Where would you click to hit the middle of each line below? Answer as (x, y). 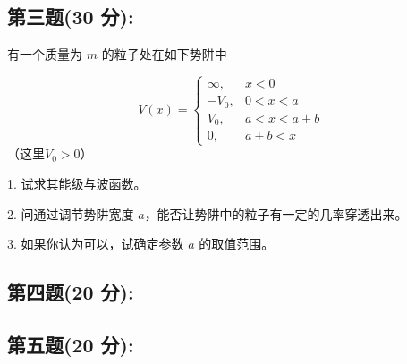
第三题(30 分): (71, 17)
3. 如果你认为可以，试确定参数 (96, 244)
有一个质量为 (45, 54)
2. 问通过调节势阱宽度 (71, 213)
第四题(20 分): (71, 292)
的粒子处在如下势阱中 (164, 54)
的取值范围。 (237, 244)
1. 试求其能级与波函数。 (77, 183)
